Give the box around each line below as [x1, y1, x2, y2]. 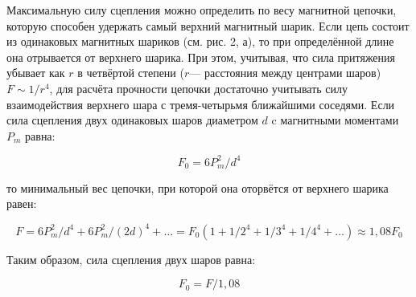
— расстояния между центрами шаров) [189, 64, 381, 81]
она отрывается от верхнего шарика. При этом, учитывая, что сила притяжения [6, 48, 396, 65]
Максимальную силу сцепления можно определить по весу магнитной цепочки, [6, 2, 397, 18]
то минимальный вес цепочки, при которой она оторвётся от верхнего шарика [6, 179, 389, 196]
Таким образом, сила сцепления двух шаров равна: [6, 250, 256, 267]
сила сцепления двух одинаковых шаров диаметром [6, 112, 258, 128]
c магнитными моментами [271, 112, 399, 128]
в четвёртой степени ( [77, 64, 184, 81]
